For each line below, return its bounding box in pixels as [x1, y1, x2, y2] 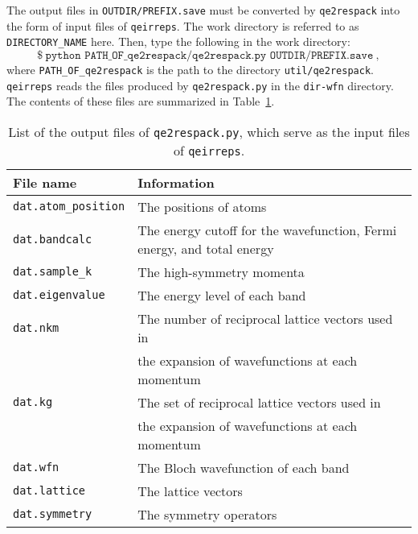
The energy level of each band [137, 285, 306, 304]
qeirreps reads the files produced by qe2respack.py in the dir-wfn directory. [6, 77, 394, 93]
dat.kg [13, 395, 53, 409]
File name [13, 172, 77, 192]
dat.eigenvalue [13, 288, 105, 302]
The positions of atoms [137, 197, 267, 216]
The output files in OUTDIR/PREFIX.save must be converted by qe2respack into [6, 2, 400, 18]
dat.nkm [13, 321, 59, 334]
